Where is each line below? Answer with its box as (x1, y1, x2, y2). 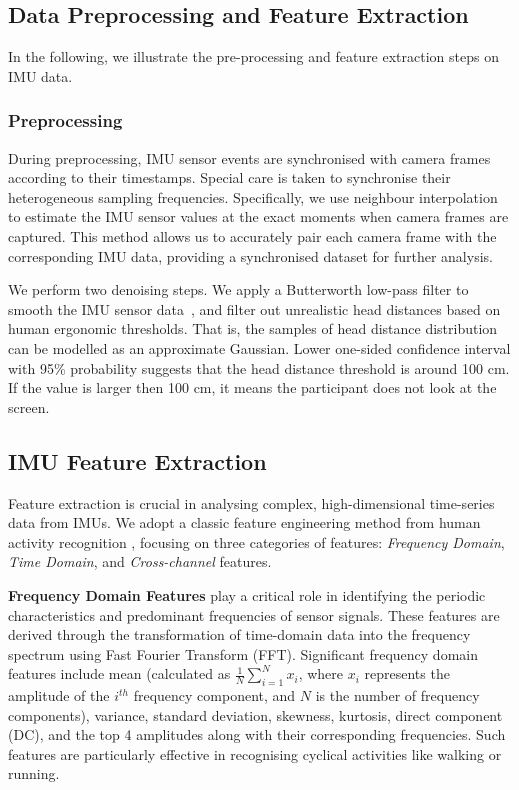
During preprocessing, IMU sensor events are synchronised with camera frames (8, 147, 491, 168)
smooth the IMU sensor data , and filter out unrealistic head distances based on (8, 298, 501, 319)
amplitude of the (8, 685, 110, 706)
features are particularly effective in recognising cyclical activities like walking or (8, 743, 502, 764)
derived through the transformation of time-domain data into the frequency (8, 624, 471, 645)
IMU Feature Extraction (8, 445, 267, 476)
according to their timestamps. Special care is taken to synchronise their (8, 167, 451, 188)
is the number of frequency (315, 685, 480, 706)
